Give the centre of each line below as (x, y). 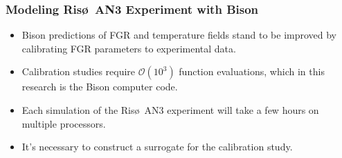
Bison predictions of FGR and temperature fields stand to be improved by (179, 35)
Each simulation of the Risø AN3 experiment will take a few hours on (170, 110)
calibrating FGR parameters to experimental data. (129, 48)
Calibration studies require (79, 71)
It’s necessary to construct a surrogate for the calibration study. (157, 147)
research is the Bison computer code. (100, 87)
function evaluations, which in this (252, 71)
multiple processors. (64, 123)
